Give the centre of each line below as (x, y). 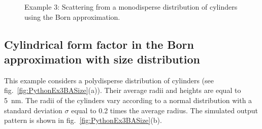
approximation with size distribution (102, 59)
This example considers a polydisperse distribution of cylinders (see (109, 80)
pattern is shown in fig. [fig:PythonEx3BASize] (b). (83, 120)
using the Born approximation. (72, 17)
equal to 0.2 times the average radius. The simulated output (165, 110)
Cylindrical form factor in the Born (99, 44)
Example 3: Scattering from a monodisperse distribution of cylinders (131, 7)
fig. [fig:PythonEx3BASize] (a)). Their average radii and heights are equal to (123, 90)
